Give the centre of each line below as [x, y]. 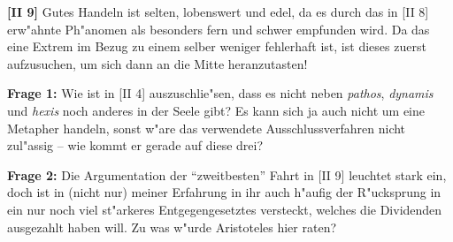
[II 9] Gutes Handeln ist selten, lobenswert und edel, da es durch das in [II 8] [218, 11]
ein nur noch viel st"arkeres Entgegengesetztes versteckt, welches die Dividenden [225, 209]
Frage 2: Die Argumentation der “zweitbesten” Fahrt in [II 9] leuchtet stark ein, [227, 174]
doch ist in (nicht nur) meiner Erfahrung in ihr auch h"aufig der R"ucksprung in [224, 192]
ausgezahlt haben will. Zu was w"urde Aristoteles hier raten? [172, 227]
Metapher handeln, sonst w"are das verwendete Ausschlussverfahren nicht [207, 128]
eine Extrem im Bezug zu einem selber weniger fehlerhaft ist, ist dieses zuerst [217, 46]
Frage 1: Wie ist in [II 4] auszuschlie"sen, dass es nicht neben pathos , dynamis [220, 93]
